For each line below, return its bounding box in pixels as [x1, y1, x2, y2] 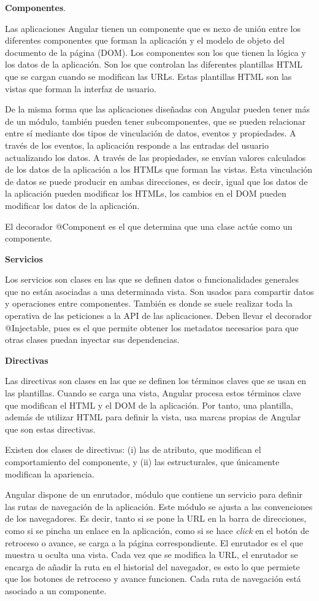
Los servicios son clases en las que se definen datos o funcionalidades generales [5, 273, 299, 286]
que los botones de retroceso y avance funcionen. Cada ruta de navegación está [5, 572, 301, 585]
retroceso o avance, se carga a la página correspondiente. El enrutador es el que [5, 536, 304, 549]
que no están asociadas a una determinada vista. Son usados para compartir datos [5, 285, 314, 297]
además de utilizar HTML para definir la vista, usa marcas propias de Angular [5, 410, 301, 423]
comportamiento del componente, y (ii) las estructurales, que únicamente [5, 455, 280, 468]
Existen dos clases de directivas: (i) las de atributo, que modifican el [5, 443, 261, 456]
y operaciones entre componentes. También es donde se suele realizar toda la [5, 297, 293, 310]
